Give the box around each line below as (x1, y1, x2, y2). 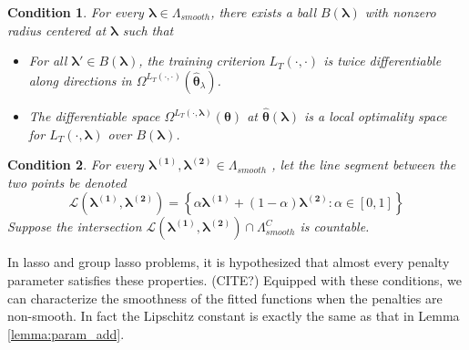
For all (28, 51, 67, 70)
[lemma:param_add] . (7, 324, 125, 343)
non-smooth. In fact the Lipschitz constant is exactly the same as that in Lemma (7, 306, 460, 325)
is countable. (300, 217, 370, 236)
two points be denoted (7, 172, 127, 191)
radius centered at (7, 20, 107, 39)
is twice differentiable (323, 51, 442, 70)
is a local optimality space (304, 107, 447, 125)
